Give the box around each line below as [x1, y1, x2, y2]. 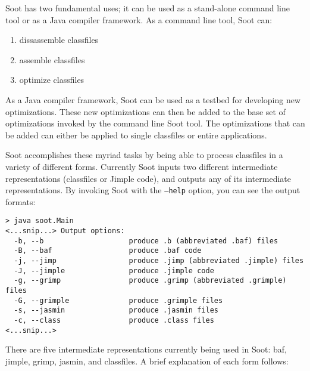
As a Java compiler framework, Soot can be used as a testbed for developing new [5, 93, 301, 106]
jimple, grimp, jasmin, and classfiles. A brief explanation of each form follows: [5, 354, 289, 367]
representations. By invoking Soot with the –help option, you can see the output [5, 184, 300, 196]
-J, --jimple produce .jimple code [14, 266, 214, 275]
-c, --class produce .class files [14, 316, 214, 324]
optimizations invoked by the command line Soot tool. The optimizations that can [5, 117, 305, 129]
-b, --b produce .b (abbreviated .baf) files [14, 236, 278, 245]
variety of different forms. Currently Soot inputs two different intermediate [5, 160, 278, 172]
